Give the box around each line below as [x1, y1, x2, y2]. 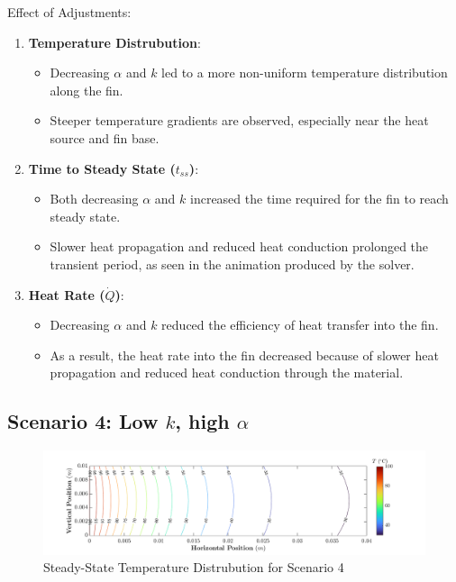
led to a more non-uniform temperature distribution [161, 63, 448, 82]
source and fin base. [50, 128, 160, 147]
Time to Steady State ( [28, 159, 176, 177]
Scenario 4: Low [7, 407, 159, 435]
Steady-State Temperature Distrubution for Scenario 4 [43, 558, 344, 577]
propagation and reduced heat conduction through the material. [50, 363, 404, 382]
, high [175, 407, 230, 435]
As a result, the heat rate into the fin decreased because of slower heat [50, 345, 439, 364]
